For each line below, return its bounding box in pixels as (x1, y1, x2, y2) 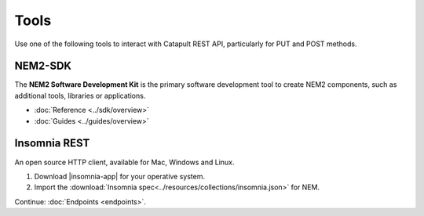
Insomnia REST (14, 137, 90, 150)
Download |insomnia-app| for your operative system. (34, 171, 206, 181)
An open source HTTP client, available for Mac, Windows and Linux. (14, 157, 235, 167)
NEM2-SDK (14, 59, 72, 73)
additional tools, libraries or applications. (14, 91, 146, 100)
